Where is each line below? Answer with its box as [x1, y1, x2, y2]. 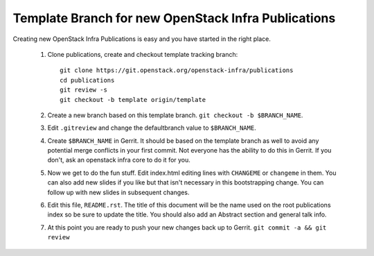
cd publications [60, 76, 115, 84]
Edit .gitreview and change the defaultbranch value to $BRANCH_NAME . [47, 123, 256, 132]
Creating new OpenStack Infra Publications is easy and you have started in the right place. [12, 35, 271, 43]
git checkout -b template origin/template [60, 96, 206, 103]
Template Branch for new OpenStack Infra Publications [12, 10, 336, 26]
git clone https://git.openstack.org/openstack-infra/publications [60, 67, 294, 74]
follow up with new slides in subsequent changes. [47, 188, 190, 196]
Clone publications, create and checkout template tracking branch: [47, 50, 238, 58]
